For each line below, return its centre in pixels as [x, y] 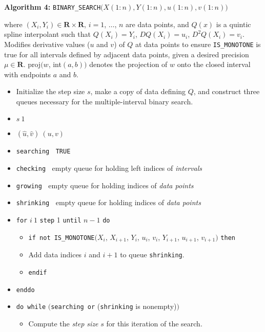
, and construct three [227, 91]
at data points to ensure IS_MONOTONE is [198, 44]
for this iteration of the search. [154, 323]
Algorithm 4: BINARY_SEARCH [53, 7]
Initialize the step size [50, 91]
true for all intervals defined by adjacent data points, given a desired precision [127, 54]
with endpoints [28, 74]
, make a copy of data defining [138, 91]
